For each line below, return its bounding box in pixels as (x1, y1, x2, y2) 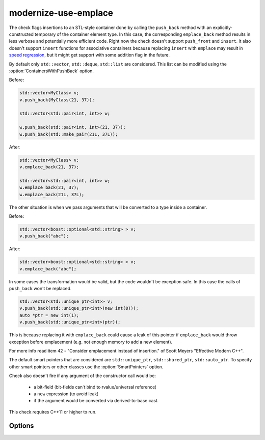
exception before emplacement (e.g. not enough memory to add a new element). (9, 339, 173, 345)
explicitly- (212, 25, 233, 30)
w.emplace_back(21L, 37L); (19, 192, 84, 197)
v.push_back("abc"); (19, 234, 69, 239)
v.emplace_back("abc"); (19, 266, 77, 271)
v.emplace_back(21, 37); (19, 164, 79, 170)
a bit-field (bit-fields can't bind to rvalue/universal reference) (33, 384, 157, 390)
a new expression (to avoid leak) (33, 391, 99, 397)
